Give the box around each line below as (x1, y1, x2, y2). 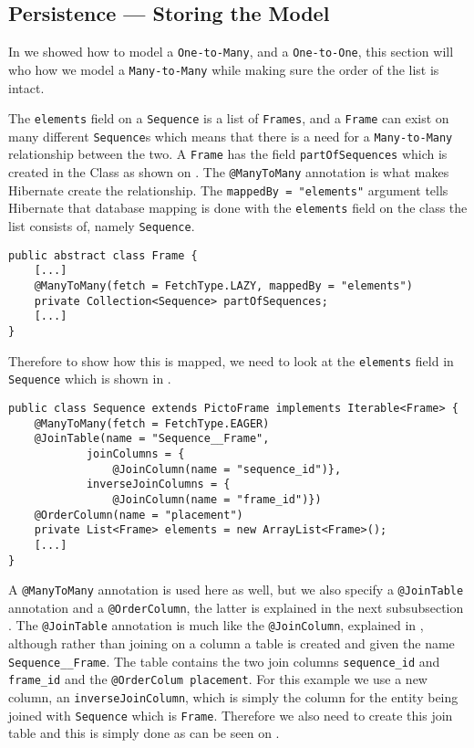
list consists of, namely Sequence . (8, 216, 195, 236)
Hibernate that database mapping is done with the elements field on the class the (8, 198, 468, 217)
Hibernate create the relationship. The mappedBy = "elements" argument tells (8, 180, 448, 199)
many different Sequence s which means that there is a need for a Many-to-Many (8, 126, 453, 145)
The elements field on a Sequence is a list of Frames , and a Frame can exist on (8, 109, 449, 128)
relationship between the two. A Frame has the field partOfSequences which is (8, 144, 448, 163)
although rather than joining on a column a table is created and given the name (8, 634, 455, 653)
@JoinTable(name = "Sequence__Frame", (34, 432, 270, 446)
